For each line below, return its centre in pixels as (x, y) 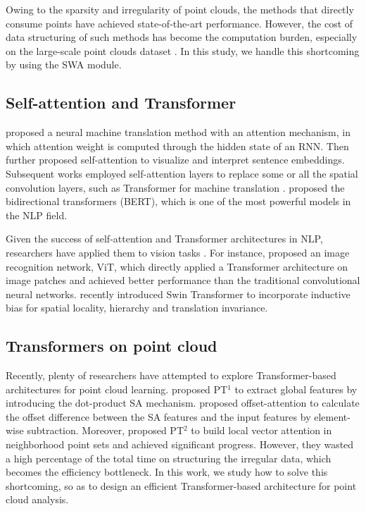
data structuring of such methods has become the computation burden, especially (182, 37)
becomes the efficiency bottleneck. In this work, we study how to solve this (167, 472)
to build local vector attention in (261, 430)
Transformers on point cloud (112, 346)
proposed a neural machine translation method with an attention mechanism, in (178, 132)
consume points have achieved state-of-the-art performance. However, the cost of (179, 23)
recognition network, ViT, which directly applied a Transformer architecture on (177, 266)
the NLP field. (37, 215)
